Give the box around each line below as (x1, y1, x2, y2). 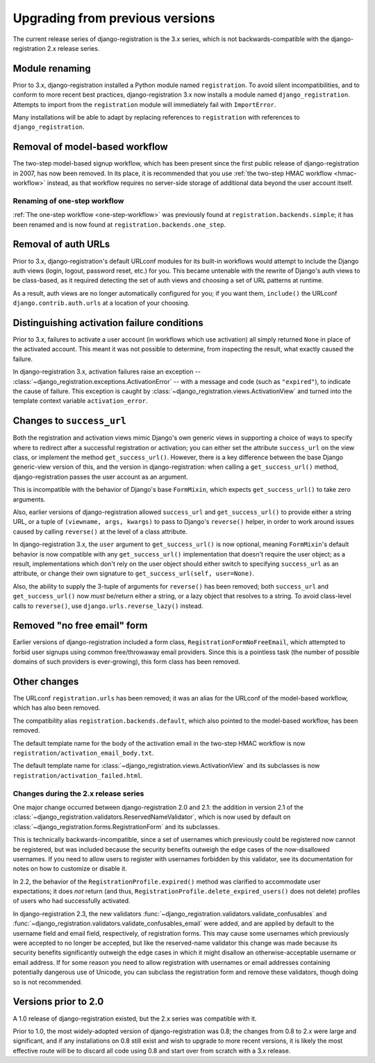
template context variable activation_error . (12, 397, 148, 405)
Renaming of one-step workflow (12, 195, 124, 205)
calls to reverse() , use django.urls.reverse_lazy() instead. (12, 602, 203, 610)
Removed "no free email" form (12, 620, 149, 632)
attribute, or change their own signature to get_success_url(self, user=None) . (12, 569, 255, 577)
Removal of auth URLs (12, 239, 110, 250)
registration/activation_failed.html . (12, 771, 144, 779)
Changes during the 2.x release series (12, 788, 144, 798)
